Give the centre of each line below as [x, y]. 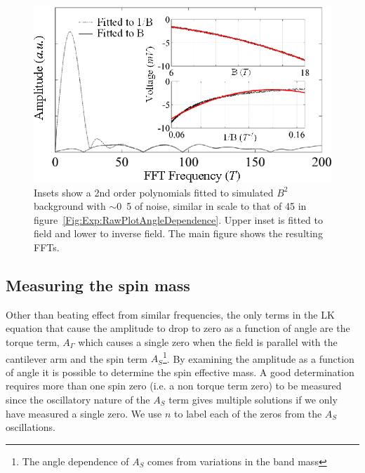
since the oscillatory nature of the [78, 399]
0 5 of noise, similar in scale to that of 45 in [212, 206]
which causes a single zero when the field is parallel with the [208, 341]
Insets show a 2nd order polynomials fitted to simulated [154, 192]
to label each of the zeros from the [248, 413]
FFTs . [47, 247]
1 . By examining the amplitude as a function [258, 357]
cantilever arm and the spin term [77, 358]
